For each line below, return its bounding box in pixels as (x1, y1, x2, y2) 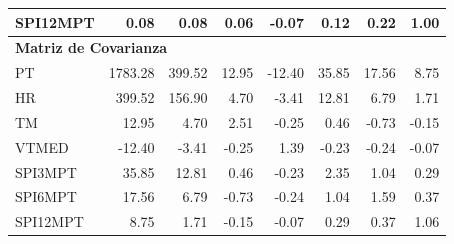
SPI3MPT (15, 161, 77, 182)
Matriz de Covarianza (15, 37, 168, 58)
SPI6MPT (15, 186, 77, 207)
